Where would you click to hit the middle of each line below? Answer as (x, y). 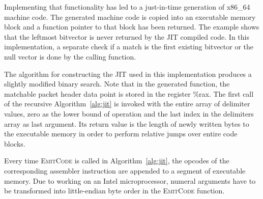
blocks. (15, 143)
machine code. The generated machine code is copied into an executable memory (130, 17)
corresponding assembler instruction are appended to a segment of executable (125, 170)
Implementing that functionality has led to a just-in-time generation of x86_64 (127, 7)
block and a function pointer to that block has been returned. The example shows (132, 27)
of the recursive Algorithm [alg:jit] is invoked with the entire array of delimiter (127, 104)
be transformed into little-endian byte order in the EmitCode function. (114, 191)
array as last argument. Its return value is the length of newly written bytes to (127, 123)
